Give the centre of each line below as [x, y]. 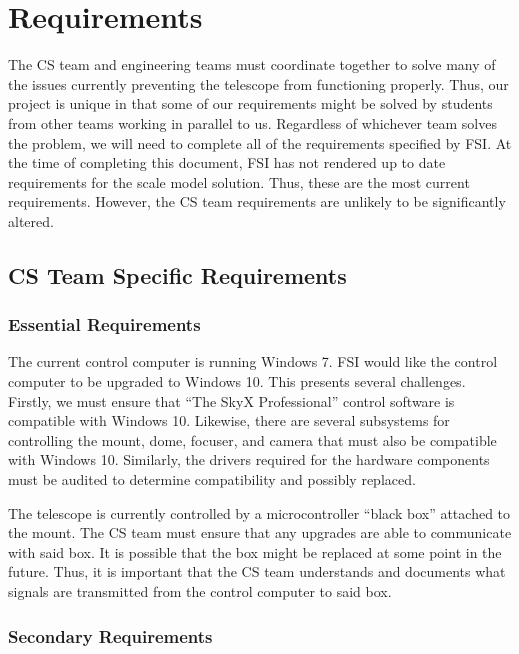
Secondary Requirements [110, 635]
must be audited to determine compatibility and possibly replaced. [212, 479]
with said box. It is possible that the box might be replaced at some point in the [255, 551]
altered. [31, 220]
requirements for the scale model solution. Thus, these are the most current [239, 181]
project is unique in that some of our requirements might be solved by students [250, 103]
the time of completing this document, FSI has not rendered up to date [227, 162]
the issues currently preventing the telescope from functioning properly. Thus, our [258, 83]
